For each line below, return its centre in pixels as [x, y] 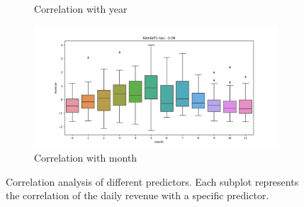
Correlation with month [86, 158]
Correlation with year [81, 9]
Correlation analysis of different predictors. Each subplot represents [152, 181]
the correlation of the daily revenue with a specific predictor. [137, 195]
